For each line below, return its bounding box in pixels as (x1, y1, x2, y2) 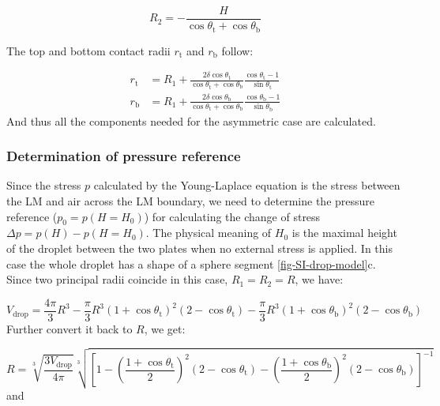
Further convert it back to (6, 320, 133, 336)
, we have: (295, 271, 344, 288)
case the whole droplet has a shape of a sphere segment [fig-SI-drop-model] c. (6, 255, 376, 272)
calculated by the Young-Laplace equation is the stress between (93, 177, 401, 194)
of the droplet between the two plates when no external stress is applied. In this (6, 239, 393, 256)
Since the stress (6, 177, 81, 194)
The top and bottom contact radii (6, 42, 171, 58)
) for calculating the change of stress (144, 208, 321, 224)
